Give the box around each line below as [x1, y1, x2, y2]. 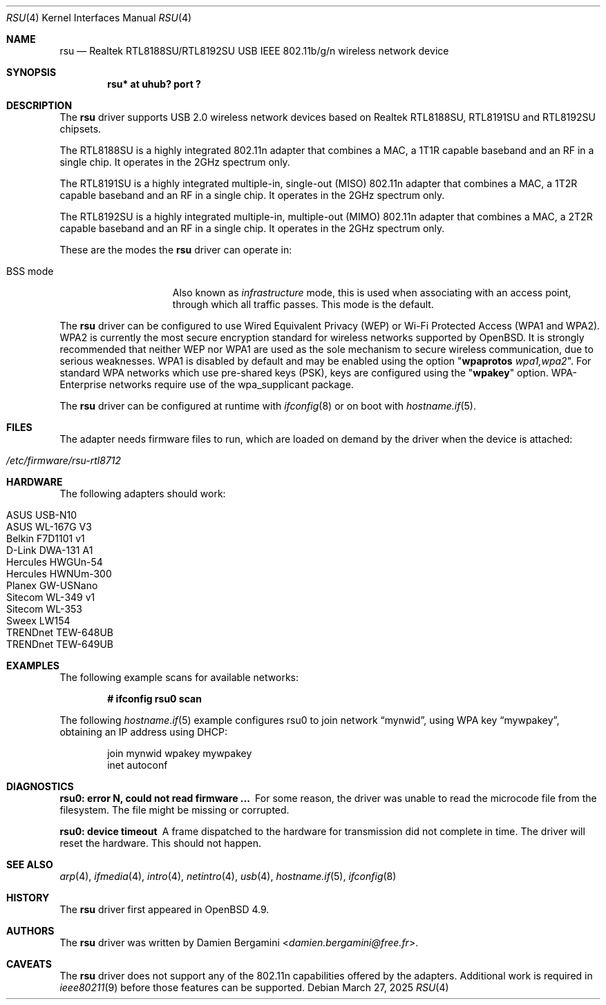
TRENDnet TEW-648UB [6, 626, 114, 638]
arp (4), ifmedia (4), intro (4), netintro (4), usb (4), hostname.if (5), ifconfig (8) [59, 870, 397, 882]
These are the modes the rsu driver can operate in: [59, 244, 292, 256]
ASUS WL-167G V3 [6, 521, 92, 533]
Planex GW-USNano [6, 580, 98, 591]
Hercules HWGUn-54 [6, 556, 103, 568]
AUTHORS [6, 925, 55, 937]
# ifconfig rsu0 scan [107, 693, 202, 705]
